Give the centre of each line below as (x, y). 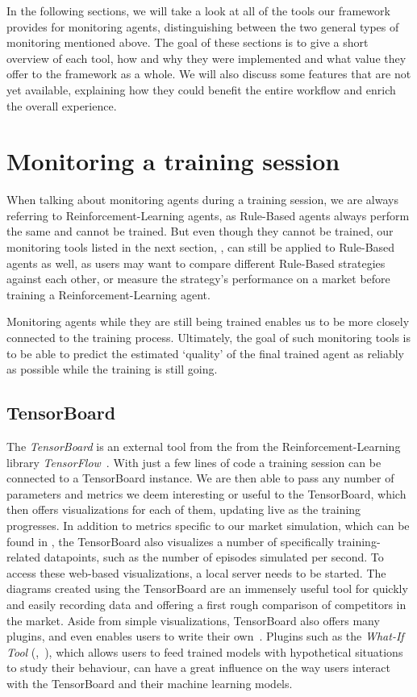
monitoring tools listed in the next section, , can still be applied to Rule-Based (201, 247)
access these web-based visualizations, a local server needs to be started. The (196, 572)
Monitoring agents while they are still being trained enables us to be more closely (208, 321)
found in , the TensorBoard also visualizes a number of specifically (170, 541)
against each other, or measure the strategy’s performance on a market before (198, 279)
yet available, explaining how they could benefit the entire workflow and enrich (201, 89)
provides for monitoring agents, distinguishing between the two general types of (203, 26)
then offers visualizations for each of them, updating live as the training (184, 509)
